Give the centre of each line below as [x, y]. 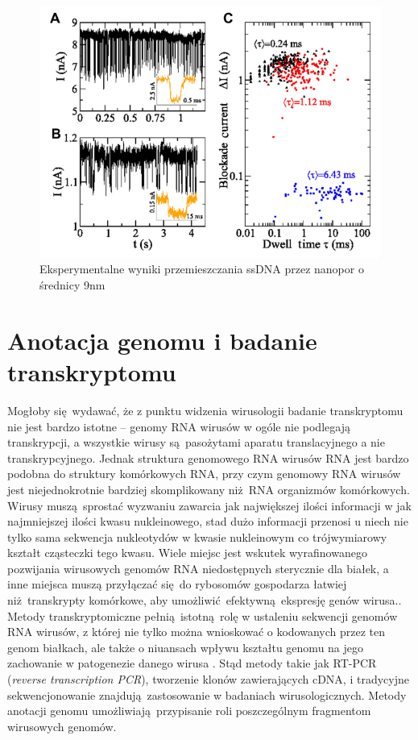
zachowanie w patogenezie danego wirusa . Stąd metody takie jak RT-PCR [192, 663]
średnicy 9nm [72, 285]
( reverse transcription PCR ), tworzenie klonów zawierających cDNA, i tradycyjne [208, 679]
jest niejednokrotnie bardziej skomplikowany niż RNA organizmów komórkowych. [209, 489]
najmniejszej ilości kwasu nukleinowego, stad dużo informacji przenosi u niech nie [208, 521]
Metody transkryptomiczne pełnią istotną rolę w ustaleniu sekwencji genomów [203, 615]
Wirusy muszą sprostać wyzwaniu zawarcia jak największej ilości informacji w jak [209, 505]
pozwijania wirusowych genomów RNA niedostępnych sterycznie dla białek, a [198, 568]
